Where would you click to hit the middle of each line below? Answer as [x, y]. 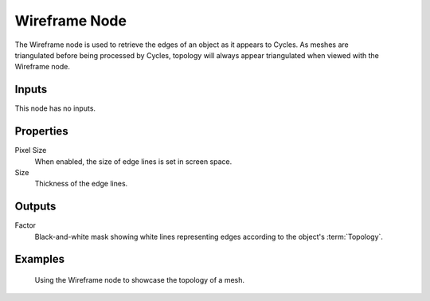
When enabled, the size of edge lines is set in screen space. [133, 161]
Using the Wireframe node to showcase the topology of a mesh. [140, 280]
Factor [25, 225]
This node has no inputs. [55, 108]
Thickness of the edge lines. [81, 184]
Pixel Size [31, 150]
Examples [40, 259]
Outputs [35, 207]
